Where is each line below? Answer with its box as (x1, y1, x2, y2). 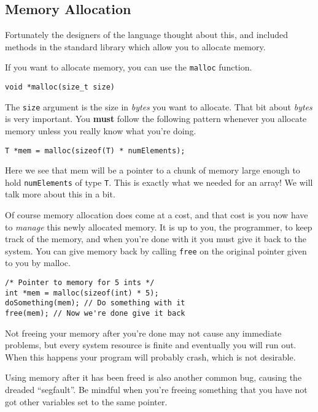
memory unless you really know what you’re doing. (5, 124, 196, 137)
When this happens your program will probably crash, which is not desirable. (5, 350, 296, 363)
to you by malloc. (5, 256, 71, 269)
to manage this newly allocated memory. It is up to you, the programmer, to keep (5, 220, 312, 233)
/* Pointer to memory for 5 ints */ (5, 278, 155, 288)
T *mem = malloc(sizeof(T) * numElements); (5, 146, 185, 155)
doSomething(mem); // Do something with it (5, 299, 185, 308)
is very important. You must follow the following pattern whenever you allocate (5, 112, 307, 125)
